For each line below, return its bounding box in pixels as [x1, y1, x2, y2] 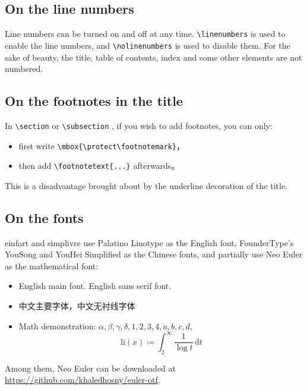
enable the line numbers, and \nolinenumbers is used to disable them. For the [5, 39, 290, 51]
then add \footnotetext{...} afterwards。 [18, 159, 180, 172]
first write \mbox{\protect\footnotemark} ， [18, 139, 185, 152]
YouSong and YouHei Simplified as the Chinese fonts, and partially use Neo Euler [5, 248, 303, 260]
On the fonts [5, 208, 84, 227]
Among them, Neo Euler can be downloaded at [5, 361, 176, 374]
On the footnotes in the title [5, 92, 183, 110]
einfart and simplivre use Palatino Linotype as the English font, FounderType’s [5, 236, 294, 249]
